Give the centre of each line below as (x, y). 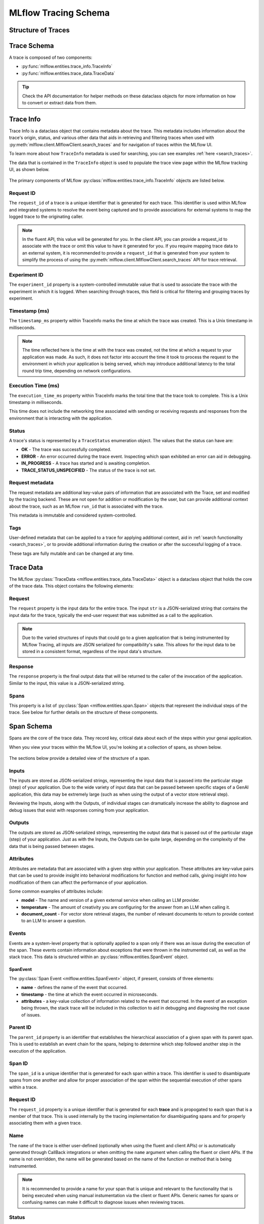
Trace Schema (32, 46)
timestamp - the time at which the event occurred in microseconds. (90, 994)
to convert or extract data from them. (60, 103)
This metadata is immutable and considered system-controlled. (73, 515)
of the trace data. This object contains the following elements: (71, 586)
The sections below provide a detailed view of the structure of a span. (79, 758)
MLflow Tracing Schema (59, 13)
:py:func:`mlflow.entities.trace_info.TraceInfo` (67, 67)
